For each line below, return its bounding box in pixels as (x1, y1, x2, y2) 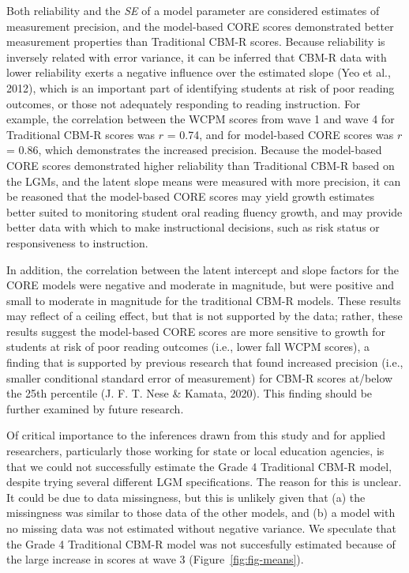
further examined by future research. (6, 400, 184, 417)
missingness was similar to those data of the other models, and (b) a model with (6, 504, 396, 521)
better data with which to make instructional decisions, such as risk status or (6, 219, 380, 236)
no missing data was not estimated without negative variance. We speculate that (6, 520, 396, 536)
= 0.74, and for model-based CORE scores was (167, 126, 394, 142)
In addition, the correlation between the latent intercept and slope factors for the (6, 261, 399, 277)
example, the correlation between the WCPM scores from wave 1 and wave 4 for (6, 111, 395, 127)
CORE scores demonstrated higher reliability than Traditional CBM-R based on (6, 156, 395, 173)
